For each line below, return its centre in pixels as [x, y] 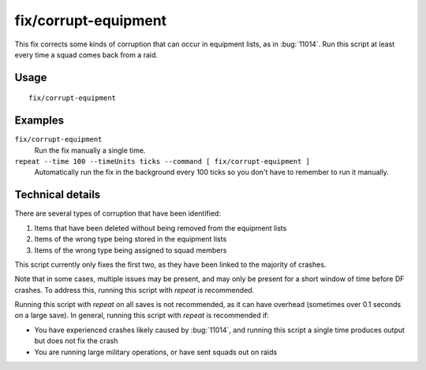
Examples [39, 121]
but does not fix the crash [76, 341]
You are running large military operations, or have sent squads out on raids [156, 352]
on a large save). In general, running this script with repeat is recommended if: [142, 316]
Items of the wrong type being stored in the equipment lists [131, 239]
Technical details [58, 195]
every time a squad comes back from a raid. [86, 54]
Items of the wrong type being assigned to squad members [131, 250]
